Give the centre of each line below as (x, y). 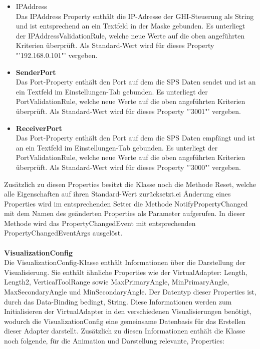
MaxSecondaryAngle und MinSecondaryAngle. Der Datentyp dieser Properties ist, (130, 292)
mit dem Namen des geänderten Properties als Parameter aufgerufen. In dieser (125, 213)
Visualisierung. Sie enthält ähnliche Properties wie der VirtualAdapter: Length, (126, 272)
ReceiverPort (39, 128)
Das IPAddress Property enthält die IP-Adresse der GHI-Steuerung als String (135, 16)
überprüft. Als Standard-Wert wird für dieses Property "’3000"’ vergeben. (128, 167)
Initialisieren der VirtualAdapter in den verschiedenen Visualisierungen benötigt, (128, 311)
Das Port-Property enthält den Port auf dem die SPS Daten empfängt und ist (136, 138)
